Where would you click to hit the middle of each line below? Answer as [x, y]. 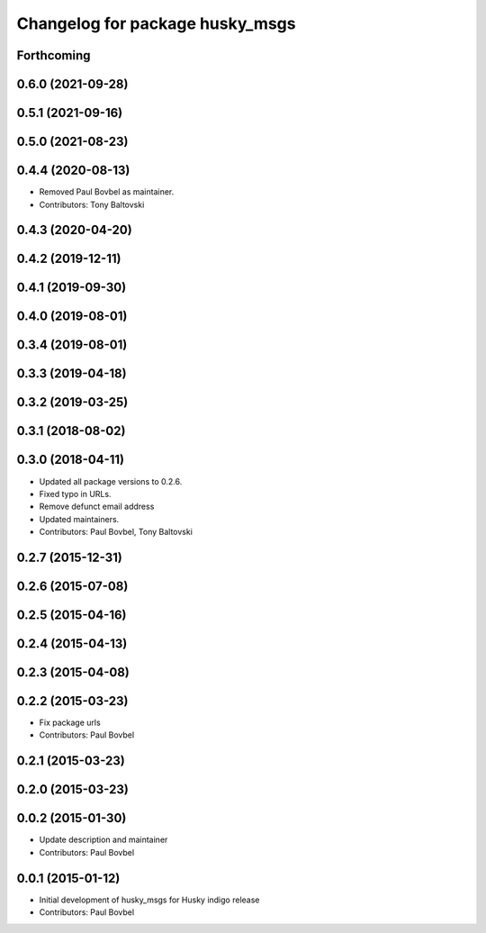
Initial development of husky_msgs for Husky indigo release [149, 900]
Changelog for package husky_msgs [156, 23]
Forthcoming [54, 55]
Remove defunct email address [97, 507]
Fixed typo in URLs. [75, 494]
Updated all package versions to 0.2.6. [111, 481]
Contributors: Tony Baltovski [92, 204]
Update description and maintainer [103, 840]
